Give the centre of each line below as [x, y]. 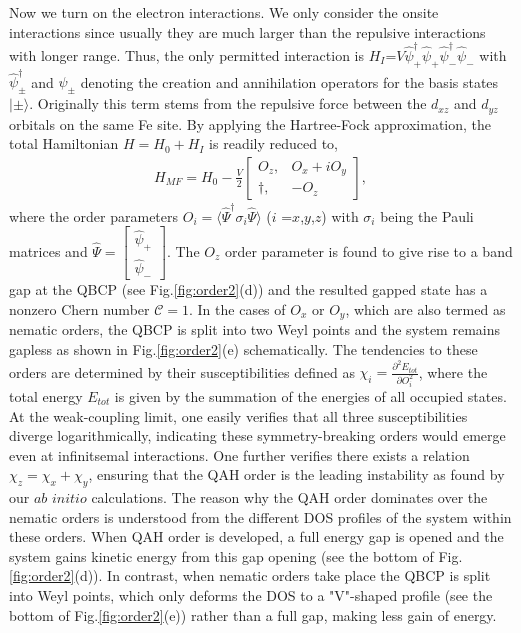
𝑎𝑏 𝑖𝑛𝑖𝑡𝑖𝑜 [60, 499]
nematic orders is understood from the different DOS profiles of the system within [260, 516]
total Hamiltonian [64, 143]
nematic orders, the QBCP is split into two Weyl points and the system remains [255, 329]
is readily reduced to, [273, 143]
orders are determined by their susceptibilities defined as [182, 371]
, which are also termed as [425, 308]
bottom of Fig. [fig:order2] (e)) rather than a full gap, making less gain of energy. [253, 614]
